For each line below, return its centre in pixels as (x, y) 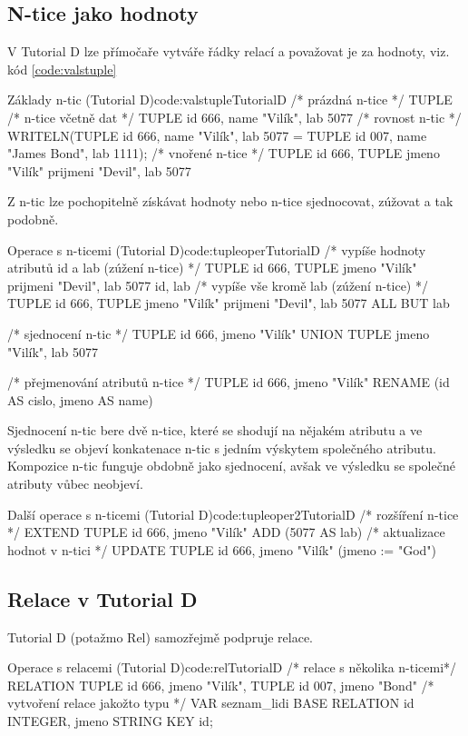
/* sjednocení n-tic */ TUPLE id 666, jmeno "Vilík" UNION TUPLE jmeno (219, 333)
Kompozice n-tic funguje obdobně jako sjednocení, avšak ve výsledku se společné (231, 466)
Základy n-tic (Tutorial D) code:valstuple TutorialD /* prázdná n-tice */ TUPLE (230, 99)
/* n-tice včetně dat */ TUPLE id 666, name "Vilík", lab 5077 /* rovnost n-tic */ (234, 117)
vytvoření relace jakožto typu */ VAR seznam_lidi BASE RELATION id (211, 703)
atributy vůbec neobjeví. (75, 484)
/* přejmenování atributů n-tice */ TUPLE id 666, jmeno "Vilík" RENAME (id (229, 382)
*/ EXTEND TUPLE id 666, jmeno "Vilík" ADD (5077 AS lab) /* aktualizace (226, 532)
